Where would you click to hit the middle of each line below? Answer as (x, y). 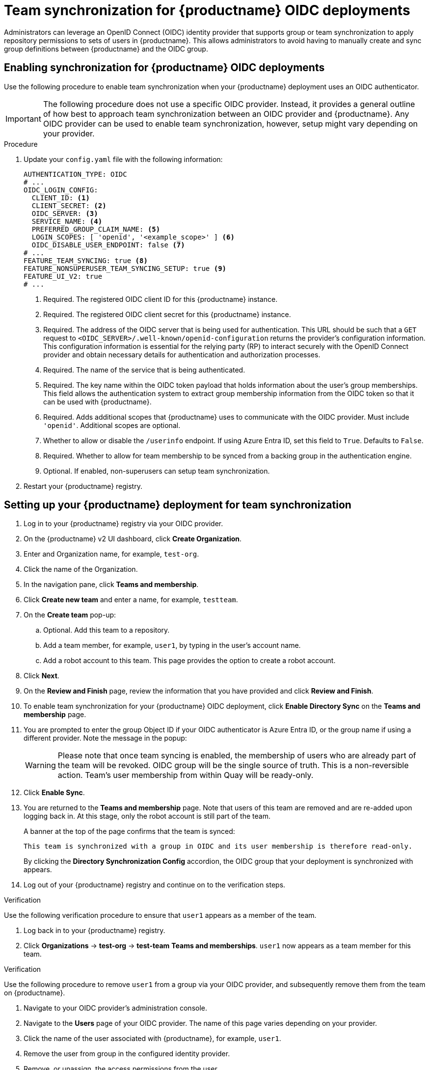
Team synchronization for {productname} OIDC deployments (207, 10)
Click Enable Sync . (54, 793)
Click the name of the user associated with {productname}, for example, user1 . (152, 1039)
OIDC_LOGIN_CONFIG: (61, 190)
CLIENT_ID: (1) (61, 198)
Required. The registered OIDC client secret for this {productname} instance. (167, 314)
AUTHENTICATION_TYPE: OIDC (75, 174)
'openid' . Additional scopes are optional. (112, 425)
